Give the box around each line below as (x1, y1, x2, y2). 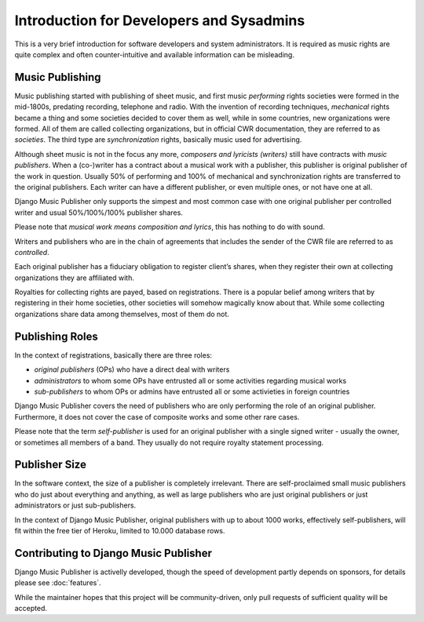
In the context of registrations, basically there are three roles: (14, 350, 212, 360)
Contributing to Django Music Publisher (14, 546, 212, 560)
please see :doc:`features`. (14, 578, 101, 587)
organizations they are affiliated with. (14, 273, 135, 282)
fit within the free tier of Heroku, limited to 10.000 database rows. (14, 526, 225, 535)
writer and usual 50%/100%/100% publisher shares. (14, 208, 184, 217)
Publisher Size (14, 458, 86, 471)
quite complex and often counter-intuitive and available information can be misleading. (14, 49, 294, 59)
